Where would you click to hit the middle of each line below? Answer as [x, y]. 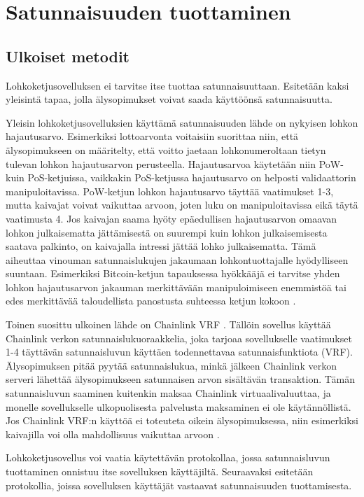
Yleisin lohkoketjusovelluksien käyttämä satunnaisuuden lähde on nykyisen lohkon [182, 122]
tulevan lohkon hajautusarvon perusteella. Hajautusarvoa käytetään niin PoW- [175, 163]
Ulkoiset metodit [68, 56]
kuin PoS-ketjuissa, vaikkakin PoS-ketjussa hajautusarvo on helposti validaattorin [181, 177]
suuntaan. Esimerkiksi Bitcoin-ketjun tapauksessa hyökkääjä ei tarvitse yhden [173, 273]
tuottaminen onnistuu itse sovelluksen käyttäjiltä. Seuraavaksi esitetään [160, 471]
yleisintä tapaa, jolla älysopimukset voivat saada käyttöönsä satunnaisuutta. [169, 99]
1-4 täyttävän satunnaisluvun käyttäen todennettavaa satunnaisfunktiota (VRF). [179, 352]
